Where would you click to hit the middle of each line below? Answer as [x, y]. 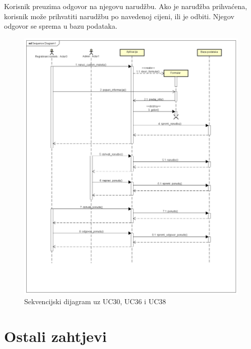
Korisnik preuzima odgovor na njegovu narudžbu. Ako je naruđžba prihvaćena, [126, 6]
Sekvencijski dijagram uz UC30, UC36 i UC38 [95, 301]
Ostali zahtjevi [55, 336]
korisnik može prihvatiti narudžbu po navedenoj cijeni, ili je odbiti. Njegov [119, 16]
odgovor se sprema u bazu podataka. [61, 26]
